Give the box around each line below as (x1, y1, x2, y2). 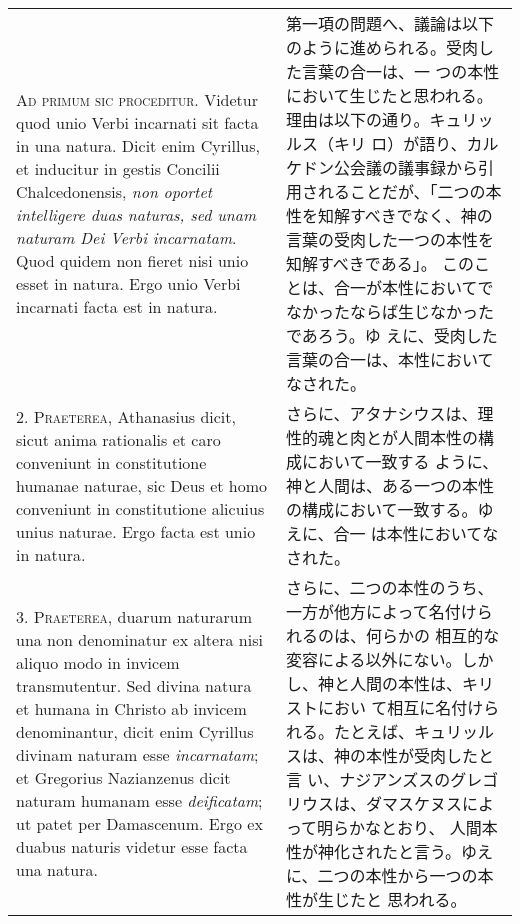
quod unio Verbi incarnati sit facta (16, 111, 259, 134)
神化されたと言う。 (317, 840, 461, 863)
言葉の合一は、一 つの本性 (301, 60, 500, 83)
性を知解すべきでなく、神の (285, 204, 493, 227)
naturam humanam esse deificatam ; (16, 789, 263, 812)
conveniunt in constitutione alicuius (16, 496, 265, 520)
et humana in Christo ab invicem (16, 697, 247, 720)
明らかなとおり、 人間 (317, 816, 482, 839)
